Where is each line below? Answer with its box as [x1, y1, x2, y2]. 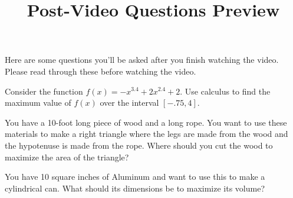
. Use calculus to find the [180, 85, 271, 97]
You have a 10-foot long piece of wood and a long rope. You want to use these [5, 116, 287, 128]
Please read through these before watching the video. [5, 65, 196, 77]
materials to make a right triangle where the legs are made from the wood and [5, 127, 288, 140]
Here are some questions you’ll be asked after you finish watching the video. [5, 53, 279, 66]
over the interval [100, 96, 159, 109]
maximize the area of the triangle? [5, 150, 129, 163]
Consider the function [5, 85, 83, 97]
